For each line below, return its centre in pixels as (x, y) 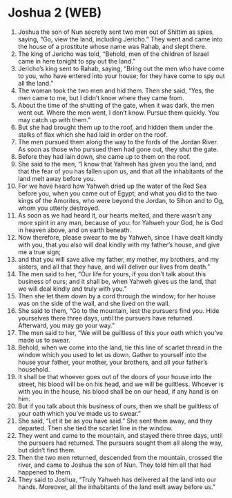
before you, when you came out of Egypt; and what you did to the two (117, 193)
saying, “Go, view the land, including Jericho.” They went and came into (120, 39)
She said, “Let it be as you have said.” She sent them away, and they (115, 421)
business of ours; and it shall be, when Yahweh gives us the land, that (117, 281)
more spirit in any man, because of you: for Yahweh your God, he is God (120, 222)
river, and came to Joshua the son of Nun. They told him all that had (114, 465)
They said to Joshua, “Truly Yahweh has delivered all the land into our (117, 479)
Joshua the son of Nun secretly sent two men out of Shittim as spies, (116, 32)
